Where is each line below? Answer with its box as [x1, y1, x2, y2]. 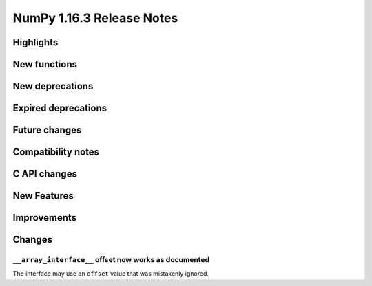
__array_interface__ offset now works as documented [12, 255, 210, 265]
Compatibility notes [12, 146, 100, 158]
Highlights [12, 36, 59, 48]
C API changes [12, 168, 77, 180]
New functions [12, 58, 78, 70]
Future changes [12, 124, 82, 136]
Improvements [12, 212, 77, 223]
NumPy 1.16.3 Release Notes [12, 10, 178, 25]
